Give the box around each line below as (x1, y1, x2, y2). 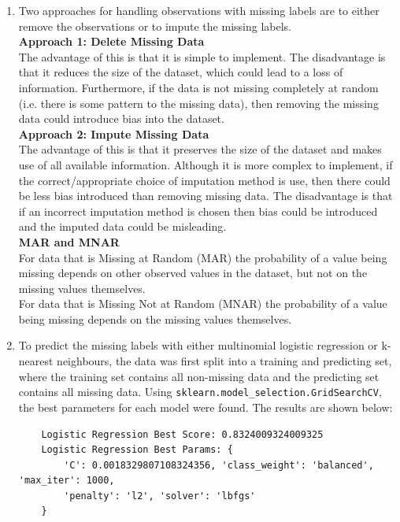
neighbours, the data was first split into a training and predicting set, (57, 353, 392, 369)
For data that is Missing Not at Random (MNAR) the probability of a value (18, 295, 387, 312)
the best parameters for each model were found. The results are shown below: (18, 398, 393, 415)
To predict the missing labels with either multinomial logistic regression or (18, 337, 378, 354)
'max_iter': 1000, (18, 475, 115, 487)
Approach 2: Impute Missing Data (18, 125, 209, 142)
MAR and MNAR (18, 233, 120, 250)
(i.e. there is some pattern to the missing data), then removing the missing (18, 94, 379, 111)
